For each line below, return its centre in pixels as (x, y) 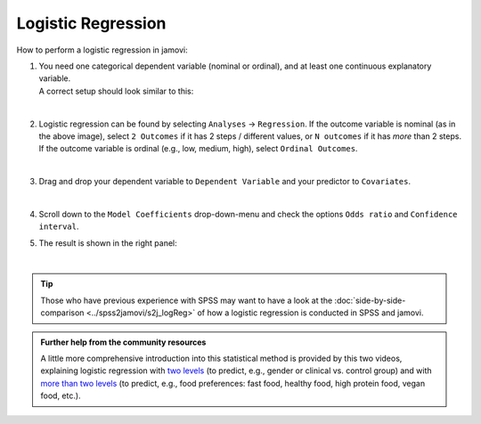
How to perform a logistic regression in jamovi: (102, 50)
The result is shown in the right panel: (108, 243)
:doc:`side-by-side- (370, 300)
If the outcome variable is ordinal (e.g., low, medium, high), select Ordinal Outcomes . (198, 149)
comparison (62, 313)
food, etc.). (61, 395)
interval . (59, 226)
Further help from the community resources (123, 342)
